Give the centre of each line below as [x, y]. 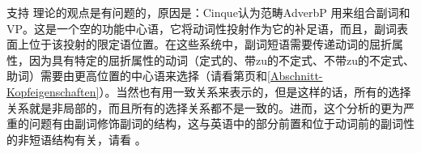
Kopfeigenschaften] [53, 91]
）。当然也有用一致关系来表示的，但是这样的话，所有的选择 [255, 91]
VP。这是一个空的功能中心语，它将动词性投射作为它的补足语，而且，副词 [202, 28]
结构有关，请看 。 [99, 139]
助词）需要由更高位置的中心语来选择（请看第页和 [137, 76]
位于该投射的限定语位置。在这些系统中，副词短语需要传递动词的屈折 [210, 44]
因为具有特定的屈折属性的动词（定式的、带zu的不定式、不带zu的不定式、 [221, 59]
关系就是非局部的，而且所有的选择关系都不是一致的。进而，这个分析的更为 [205, 107]
